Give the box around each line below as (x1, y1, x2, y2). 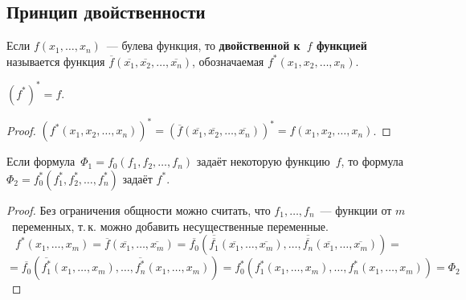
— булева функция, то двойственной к (106, 37, 300, 54)
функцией (316, 37, 367, 54)
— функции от (320, 201, 392, 218)
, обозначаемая (192, 52, 264, 69)
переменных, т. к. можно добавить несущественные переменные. (11, 217, 329, 234)
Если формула (6, 153, 76, 170)
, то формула (341, 153, 404, 170)
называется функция (6, 52, 105, 69)
